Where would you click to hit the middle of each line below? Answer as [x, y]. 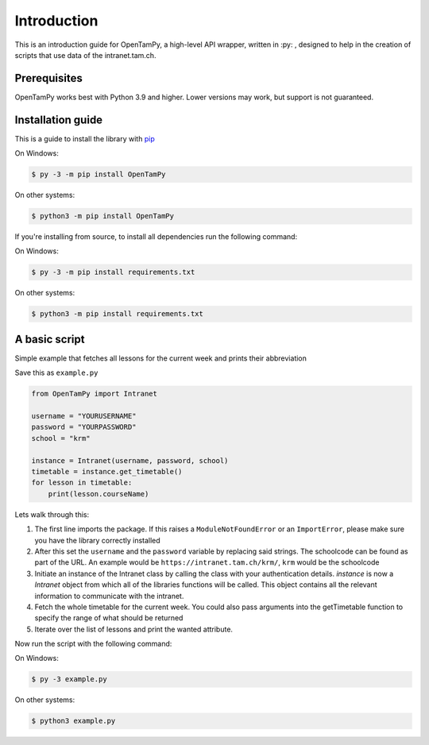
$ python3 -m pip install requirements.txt [118, 314]
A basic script [50, 339]
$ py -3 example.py [69, 679]
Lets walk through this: [52, 514]
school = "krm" [61, 438]
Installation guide [59, 120]
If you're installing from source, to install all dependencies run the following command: [156, 237]
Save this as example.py [56, 372]
